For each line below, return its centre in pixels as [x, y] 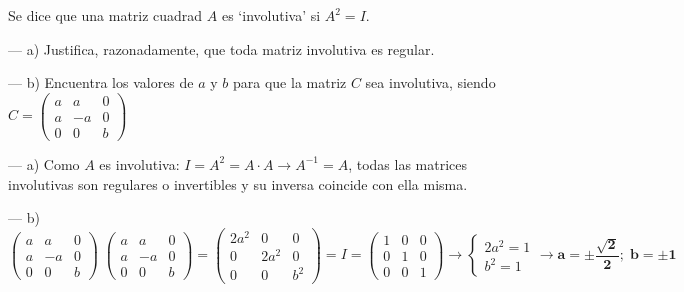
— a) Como [44, 163]
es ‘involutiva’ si [271, 15]
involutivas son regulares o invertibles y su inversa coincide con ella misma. [238, 183]
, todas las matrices [408, 163]
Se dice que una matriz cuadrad [105, 15]
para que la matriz [290, 82]
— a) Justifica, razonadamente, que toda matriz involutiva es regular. [221, 48]
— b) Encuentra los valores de [101, 82]
